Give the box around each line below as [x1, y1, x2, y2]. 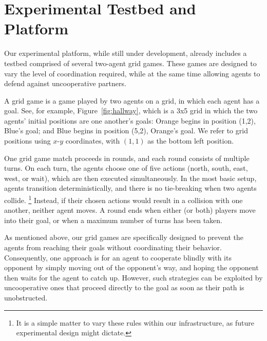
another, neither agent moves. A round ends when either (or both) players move [4, 205, 256, 215]
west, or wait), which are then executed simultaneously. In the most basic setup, [4, 172, 257, 183]
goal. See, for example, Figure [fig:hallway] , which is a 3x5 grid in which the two [4, 105, 258, 116]
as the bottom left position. [147, 135, 234, 146]
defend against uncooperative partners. [4, 78, 126, 89]
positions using [4, 135, 51, 146]
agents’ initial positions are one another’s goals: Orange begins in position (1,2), [4, 115, 256, 126]
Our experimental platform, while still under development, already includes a [4, 48, 247, 58]
